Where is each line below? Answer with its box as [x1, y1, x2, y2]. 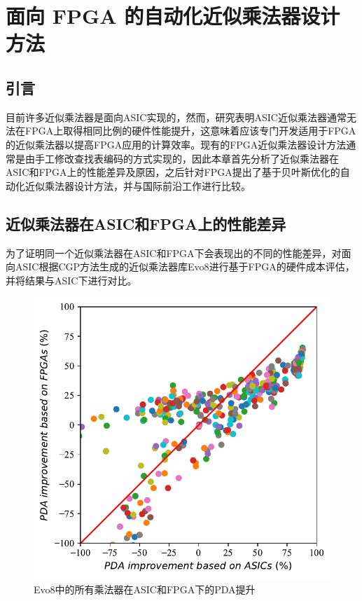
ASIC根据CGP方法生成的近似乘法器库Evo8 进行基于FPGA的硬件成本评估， [15, 259, 355, 274]
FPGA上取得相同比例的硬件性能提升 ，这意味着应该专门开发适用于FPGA [25, 123, 356, 138]
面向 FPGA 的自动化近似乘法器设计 [6, 1, 340, 30]
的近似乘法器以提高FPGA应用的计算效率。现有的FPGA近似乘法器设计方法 [6, 137, 347, 151]
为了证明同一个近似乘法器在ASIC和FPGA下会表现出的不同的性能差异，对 [6, 245, 342, 260]
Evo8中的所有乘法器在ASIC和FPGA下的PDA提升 [34, 581, 256, 596]
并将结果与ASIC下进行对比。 [6, 272, 137, 287]
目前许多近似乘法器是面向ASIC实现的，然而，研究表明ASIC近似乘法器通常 [6, 109, 347, 124]
